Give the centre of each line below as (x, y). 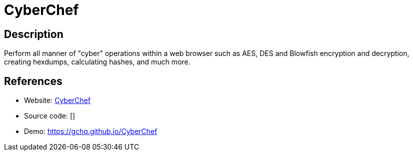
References (33, 81)
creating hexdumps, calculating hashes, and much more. (97, 62)
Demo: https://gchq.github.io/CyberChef (91, 131)
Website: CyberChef (57, 100)
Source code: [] (50, 116)
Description (34, 34)
